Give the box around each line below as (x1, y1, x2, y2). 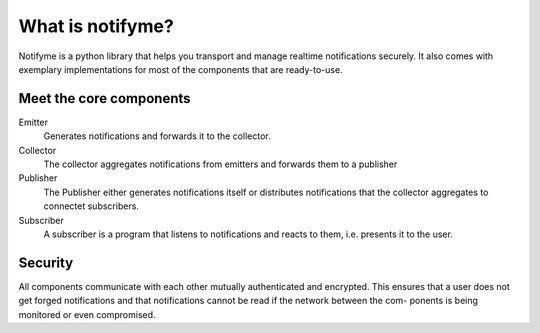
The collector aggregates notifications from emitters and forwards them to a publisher (43, 158, 398, 170)
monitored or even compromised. (18, 308, 156, 320)
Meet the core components (18, 90, 191, 107)
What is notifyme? (18, 15, 174, 37)
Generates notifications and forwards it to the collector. (43, 130, 271, 142)
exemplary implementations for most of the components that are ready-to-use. (18, 63, 344, 75)
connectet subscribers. (43, 200, 140, 212)
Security (18, 254, 74, 271)
